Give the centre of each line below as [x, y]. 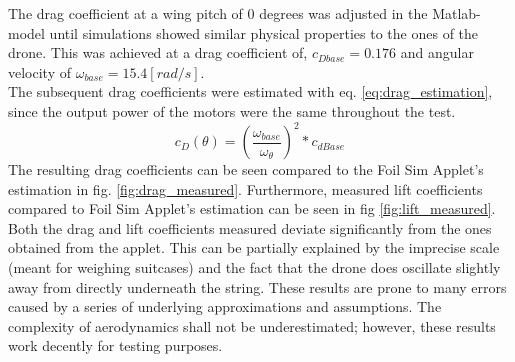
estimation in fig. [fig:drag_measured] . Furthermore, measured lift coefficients [245, 188]
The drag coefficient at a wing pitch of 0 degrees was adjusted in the [218, 13]
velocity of [39, 71]
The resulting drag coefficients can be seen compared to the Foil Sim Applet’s [246, 169]
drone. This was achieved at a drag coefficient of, [158, 52]
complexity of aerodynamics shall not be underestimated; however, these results [252, 325]
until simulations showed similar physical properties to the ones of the [264, 32]
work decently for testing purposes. [115, 345]
